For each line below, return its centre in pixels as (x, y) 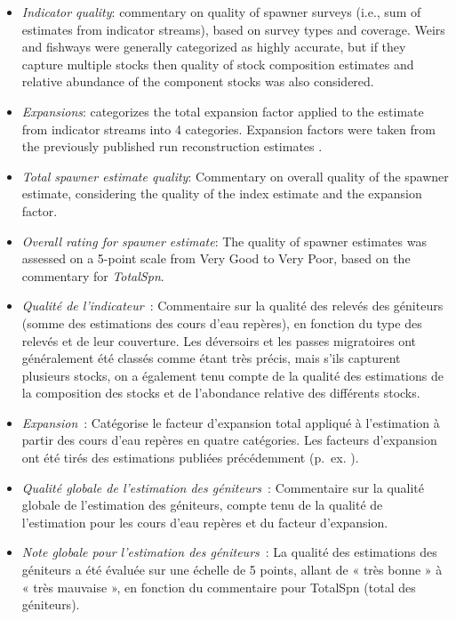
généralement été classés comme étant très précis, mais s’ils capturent (211, 358)
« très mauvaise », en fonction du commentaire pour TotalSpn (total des (219, 587)
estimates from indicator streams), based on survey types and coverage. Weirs (233, 29)
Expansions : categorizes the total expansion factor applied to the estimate (223, 111)
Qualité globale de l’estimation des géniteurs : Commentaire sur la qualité (223, 487)
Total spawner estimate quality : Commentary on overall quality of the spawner (235, 176)
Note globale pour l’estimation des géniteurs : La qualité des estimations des (229, 552)
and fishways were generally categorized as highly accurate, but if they (214, 47)
